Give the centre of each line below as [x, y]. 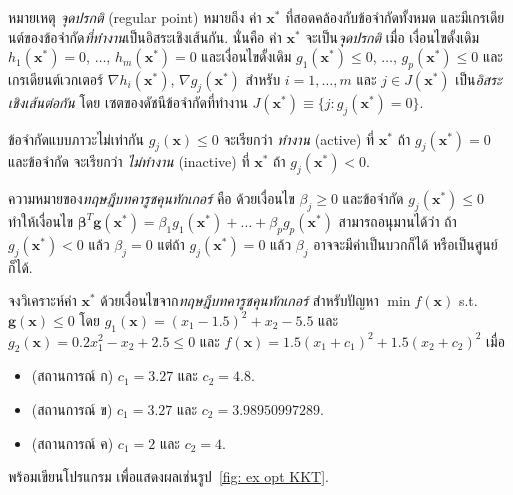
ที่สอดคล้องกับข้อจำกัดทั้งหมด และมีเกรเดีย [395, 17]
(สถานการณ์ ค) [72, 442]
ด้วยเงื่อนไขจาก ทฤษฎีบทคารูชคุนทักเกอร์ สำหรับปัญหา [239, 300]
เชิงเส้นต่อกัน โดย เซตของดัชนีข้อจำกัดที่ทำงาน [128, 101]
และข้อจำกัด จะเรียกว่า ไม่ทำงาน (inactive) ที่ [129, 161]
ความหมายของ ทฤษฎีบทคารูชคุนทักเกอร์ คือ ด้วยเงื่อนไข [151, 198]
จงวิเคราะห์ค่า [42, 300]
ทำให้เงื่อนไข [40, 220]
